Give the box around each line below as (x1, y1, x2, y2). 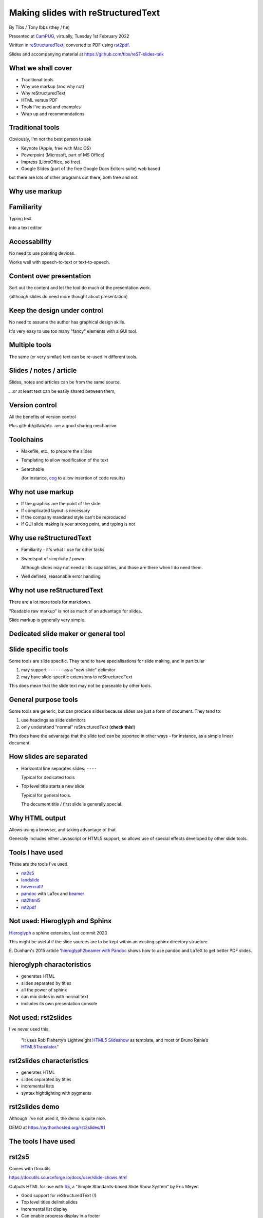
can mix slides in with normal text (21, 994, 89, 1000)
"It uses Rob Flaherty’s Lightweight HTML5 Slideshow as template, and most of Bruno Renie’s (21, 1037, 208, 1043)
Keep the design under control (9, 306, 103, 315)
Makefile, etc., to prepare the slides (21, 448, 93, 454)
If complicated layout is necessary (21, 507, 90, 514)
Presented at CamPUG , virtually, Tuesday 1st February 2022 (9, 33, 130, 39)
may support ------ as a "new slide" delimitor (21, 667, 115, 673)
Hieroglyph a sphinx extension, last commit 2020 (9, 930, 108, 935)
